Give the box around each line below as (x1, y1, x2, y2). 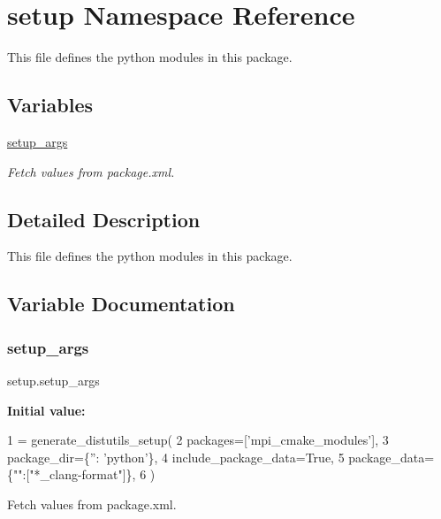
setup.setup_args (7, 370, 100, 389)
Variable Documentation (7, 290, 235, 317)
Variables (7, 91, 94, 118)
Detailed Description (7, 205, 201, 233)
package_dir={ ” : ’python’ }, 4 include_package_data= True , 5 (7, 447, 345, 466)
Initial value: (7, 401, 86, 419)
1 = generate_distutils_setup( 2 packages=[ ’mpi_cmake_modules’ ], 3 (7, 431, 389, 449)
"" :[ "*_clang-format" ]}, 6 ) (13, 465, 156, 484)
